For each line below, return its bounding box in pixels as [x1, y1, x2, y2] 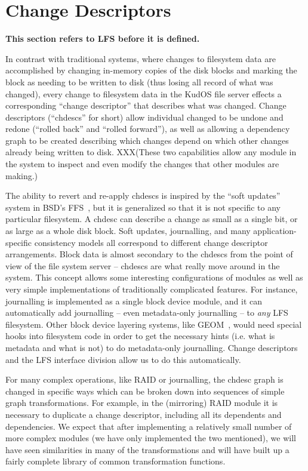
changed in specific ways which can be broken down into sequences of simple [5, 384, 285, 397]
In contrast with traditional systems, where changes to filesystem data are [5, 52, 276, 64]
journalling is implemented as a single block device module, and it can [5, 294, 262, 307]
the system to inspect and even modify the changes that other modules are [5, 158, 279, 170]
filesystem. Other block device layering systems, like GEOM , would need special [5, 318, 302, 330]
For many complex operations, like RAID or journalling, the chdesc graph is [5, 373, 284, 386]
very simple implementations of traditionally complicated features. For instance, [5, 283, 298, 295]
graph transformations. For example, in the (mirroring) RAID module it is [5, 396, 278, 409]
